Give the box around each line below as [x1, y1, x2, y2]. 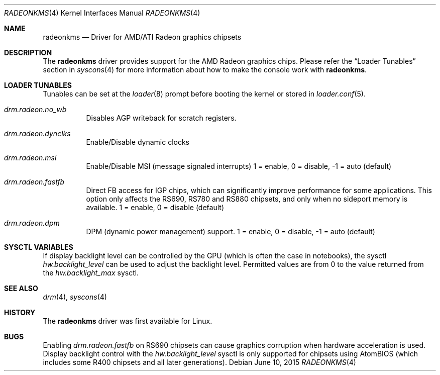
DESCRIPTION [4, 48, 52, 57]
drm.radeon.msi [4, 153, 57, 162]
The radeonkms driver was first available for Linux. [43, 317, 212, 325]
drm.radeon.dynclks [4, 129, 71, 138]
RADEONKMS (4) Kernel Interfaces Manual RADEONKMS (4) [4, 9, 200, 17]
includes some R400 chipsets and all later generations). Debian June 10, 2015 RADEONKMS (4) [43, 358, 356, 366]
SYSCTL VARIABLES [4, 243, 73, 251]
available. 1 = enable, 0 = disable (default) [86, 203, 224, 212]
